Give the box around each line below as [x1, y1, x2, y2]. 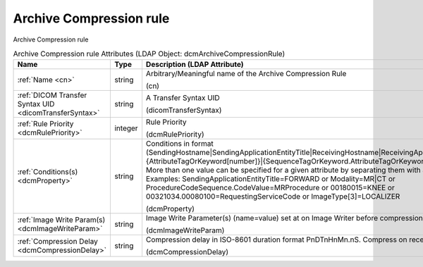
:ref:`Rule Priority [17, 119, 74, 129]
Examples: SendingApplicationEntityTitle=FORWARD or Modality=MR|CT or [145, 174, 396, 184]
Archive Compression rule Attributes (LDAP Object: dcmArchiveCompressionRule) [13, 49, 286, 59]
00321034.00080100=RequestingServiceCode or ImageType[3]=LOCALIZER [145, 192, 400, 201]
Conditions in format [145, 139, 214, 149]
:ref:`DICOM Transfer [17, 90, 87, 100]
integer [114, 123, 138, 133]
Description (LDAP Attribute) [145, 60, 244, 70]
